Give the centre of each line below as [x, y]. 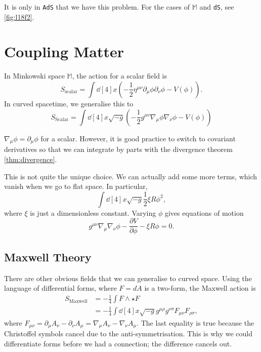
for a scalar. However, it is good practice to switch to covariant [138, 138]
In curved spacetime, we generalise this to [69, 103]
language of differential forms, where [60, 288]
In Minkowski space [34, 76]
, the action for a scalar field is [119, 76]
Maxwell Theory [48, 257]
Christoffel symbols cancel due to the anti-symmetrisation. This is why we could [128, 334]
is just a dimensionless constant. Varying [93, 212]
